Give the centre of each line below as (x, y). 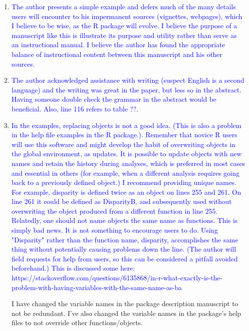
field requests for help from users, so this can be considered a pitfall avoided (124, 258)
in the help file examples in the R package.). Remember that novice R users (124, 135)
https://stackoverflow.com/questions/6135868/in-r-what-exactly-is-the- (117, 278)
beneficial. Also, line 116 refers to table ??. (75, 108)
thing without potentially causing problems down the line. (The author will (124, 249)
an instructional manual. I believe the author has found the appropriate (118, 45)
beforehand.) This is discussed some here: (73, 268)
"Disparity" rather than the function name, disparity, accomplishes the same (125, 239)
